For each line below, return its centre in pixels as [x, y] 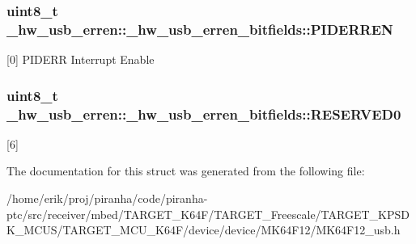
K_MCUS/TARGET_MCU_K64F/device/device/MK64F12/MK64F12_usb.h [204, 230]
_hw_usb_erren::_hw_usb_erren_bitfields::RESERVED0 [204, 114]
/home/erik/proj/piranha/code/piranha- [107, 198]
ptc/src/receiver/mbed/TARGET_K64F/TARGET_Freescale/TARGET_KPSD [208, 214]
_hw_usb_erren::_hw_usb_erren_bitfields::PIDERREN [200, 29]
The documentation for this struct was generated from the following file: [186, 171]
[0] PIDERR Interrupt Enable [81, 59]
